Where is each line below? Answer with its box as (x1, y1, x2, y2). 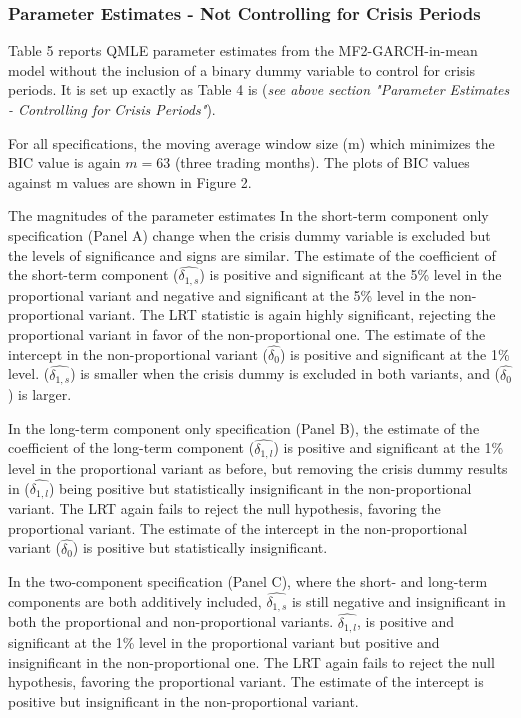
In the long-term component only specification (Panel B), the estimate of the (8, 417, 480, 438)
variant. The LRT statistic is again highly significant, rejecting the (88, 304, 496, 325)
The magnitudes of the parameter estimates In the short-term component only (8, 205, 489, 226)
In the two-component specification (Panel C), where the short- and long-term (8, 571, 488, 592)
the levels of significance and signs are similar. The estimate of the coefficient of (8, 244, 496, 265)
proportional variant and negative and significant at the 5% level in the (8, 284, 445, 305)
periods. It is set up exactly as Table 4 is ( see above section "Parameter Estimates (8, 79, 510, 100)
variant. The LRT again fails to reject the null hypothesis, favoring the (8, 498, 441, 519)
